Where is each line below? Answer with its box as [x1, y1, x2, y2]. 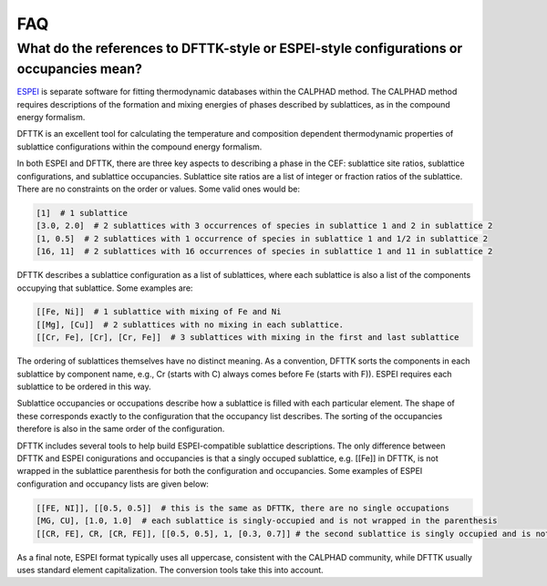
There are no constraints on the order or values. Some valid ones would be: [16, 183, 301, 194]
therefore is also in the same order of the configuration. [16, 424, 225, 435]
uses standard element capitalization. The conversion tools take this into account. [16, 564, 324, 575]
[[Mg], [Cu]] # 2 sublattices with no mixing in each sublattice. [36, 319, 345, 330]
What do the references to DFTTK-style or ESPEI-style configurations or [16, 40, 463, 57]
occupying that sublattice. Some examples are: [16, 283, 193, 293]
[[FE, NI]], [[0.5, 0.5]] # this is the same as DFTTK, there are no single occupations [36, 502, 450, 513]
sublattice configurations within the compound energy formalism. [16, 141, 263, 152]
